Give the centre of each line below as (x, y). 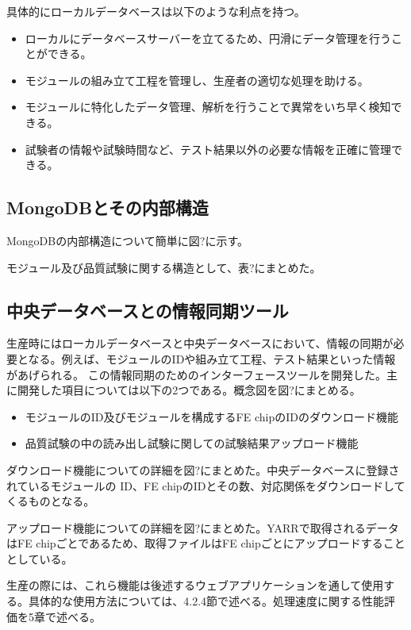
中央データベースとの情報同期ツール (148, 310)
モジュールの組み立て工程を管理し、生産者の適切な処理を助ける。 (197, 80)
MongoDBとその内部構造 (108, 207)
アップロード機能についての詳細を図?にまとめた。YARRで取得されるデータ (203, 527)
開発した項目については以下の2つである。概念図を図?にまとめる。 (189, 390)
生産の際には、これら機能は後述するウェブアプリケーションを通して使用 (195, 585)
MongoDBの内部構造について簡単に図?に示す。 (128, 240)
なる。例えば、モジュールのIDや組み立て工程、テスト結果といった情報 (212, 358)
